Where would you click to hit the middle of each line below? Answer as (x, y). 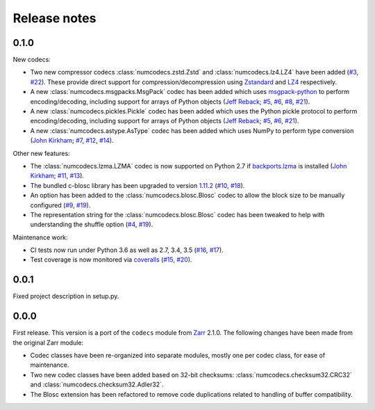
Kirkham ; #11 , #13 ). (57, 176)
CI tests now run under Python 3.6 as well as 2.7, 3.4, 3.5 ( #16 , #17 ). (127, 250)
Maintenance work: (41, 237)
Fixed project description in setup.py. (66, 297)
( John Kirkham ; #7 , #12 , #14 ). (72, 141)
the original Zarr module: (48, 342)
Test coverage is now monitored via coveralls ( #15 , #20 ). (111, 260)
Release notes (55, 18)
